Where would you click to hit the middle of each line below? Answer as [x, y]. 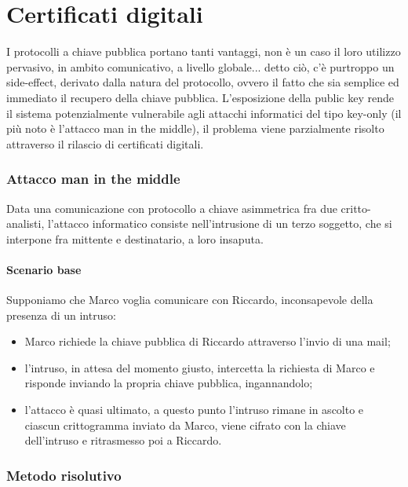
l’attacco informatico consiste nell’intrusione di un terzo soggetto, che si [220, 223]
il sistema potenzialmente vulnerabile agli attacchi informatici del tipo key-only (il [204, 113]
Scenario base [44, 269]
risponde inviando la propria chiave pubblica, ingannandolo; [169, 383]
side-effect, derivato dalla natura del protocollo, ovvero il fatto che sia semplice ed [203, 82]
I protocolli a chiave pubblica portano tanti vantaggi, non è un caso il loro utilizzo [204, 51]
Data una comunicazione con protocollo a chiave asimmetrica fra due [172, 208]
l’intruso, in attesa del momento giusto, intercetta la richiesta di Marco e [200, 367]
